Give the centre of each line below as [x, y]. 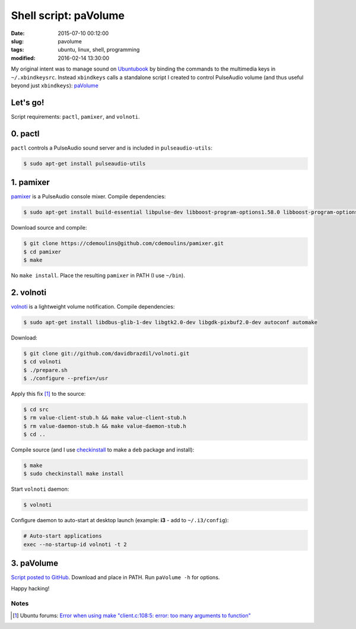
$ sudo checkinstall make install [74, 474]
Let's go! [28, 102]
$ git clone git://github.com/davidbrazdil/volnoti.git [107, 353]
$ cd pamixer [42, 252]
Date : [18, 33]
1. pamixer [30, 182]
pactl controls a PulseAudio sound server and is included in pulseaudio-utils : [112, 148]
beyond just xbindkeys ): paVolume [55, 85]
